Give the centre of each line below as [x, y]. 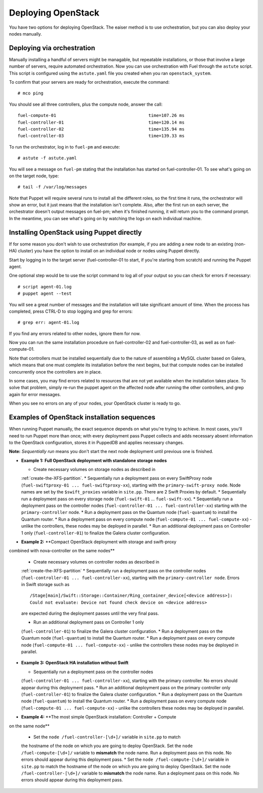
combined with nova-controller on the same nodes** [62, 551]
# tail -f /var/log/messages [52, 187]
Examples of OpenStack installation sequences [82, 417]
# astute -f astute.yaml [47, 158]
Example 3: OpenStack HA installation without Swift [75, 663]
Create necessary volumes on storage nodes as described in [94, 470]
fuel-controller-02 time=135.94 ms [101, 129]
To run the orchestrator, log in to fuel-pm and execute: [65, 147]
